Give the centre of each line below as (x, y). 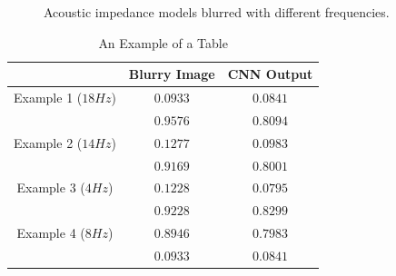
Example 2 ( (48, 142)
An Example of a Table (163, 42)
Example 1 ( (48, 98)
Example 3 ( (51, 187)
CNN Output (270, 74)
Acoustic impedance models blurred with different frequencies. (217, 12)
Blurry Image (172, 74)
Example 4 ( (51, 233)
